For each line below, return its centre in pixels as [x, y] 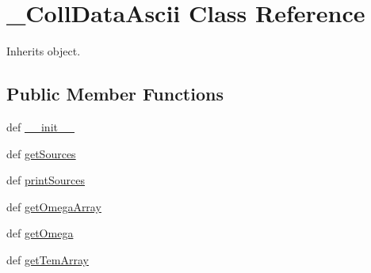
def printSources [46, 180]
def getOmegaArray [54, 206]
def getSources [41, 153]
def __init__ [40, 126]
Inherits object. [44, 51]
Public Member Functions [115, 94]
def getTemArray [48, 259]
